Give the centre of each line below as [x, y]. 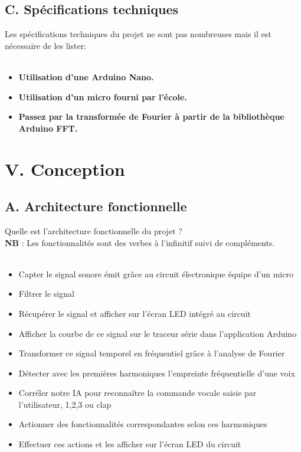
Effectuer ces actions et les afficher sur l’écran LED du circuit [130, 444]
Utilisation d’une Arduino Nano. [86, 76]
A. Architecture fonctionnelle [96, 206]
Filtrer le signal [46, 294]
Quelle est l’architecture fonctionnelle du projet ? [94, 230]
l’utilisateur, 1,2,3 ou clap [65, 404]
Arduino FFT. [48, 128]
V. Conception [65, 168]
